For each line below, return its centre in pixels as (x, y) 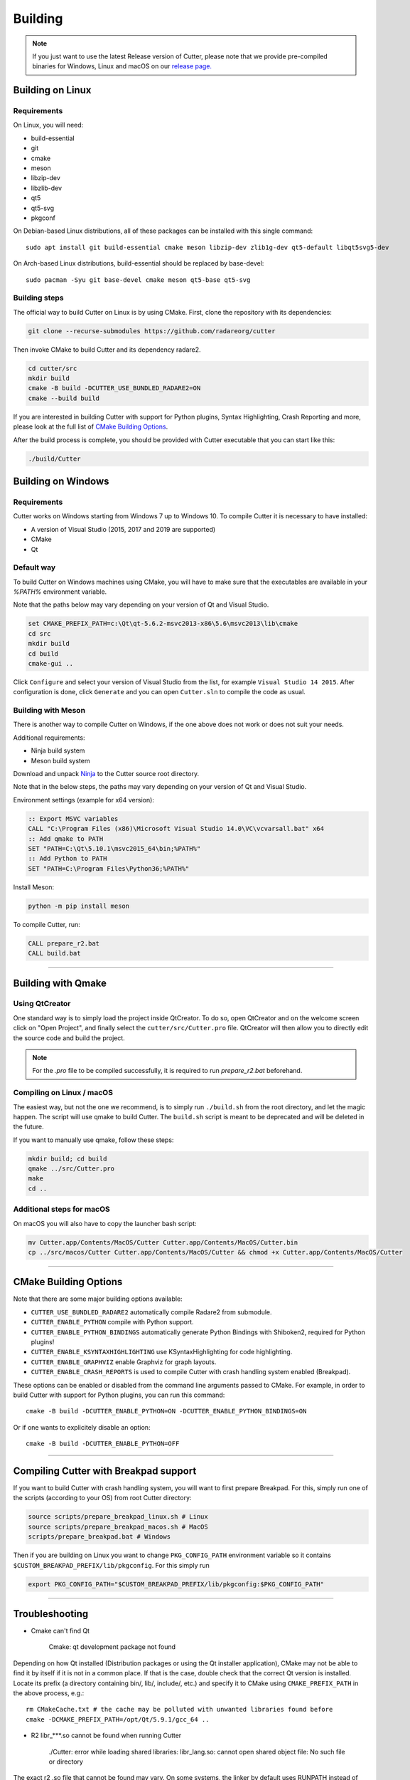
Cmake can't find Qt (60, 1631)
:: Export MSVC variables (73, 818)
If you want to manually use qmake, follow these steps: (93, 1140)
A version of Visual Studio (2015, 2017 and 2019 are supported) (123, 529)
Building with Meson (49, 711)
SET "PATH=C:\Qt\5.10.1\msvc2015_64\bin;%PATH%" (114, 848)
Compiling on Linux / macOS (63, 1093)
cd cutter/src (53, 368)
